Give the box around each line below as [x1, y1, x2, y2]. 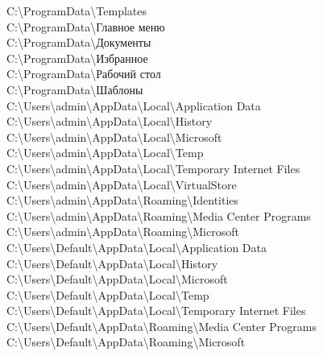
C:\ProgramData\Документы [6, 34, 151, 51]
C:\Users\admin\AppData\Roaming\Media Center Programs [6, 207, 311, 224]
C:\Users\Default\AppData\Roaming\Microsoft [6, 333, 246, 350]
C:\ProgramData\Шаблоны [6, 81, 143, 97]
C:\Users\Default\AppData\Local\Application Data [6, 238, 267, 255]
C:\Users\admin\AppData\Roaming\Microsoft [6, 223, 239, 240]
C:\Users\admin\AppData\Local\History [6, 113, 213, 130]
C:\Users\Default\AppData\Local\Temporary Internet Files [6, 302, 306, 319]
